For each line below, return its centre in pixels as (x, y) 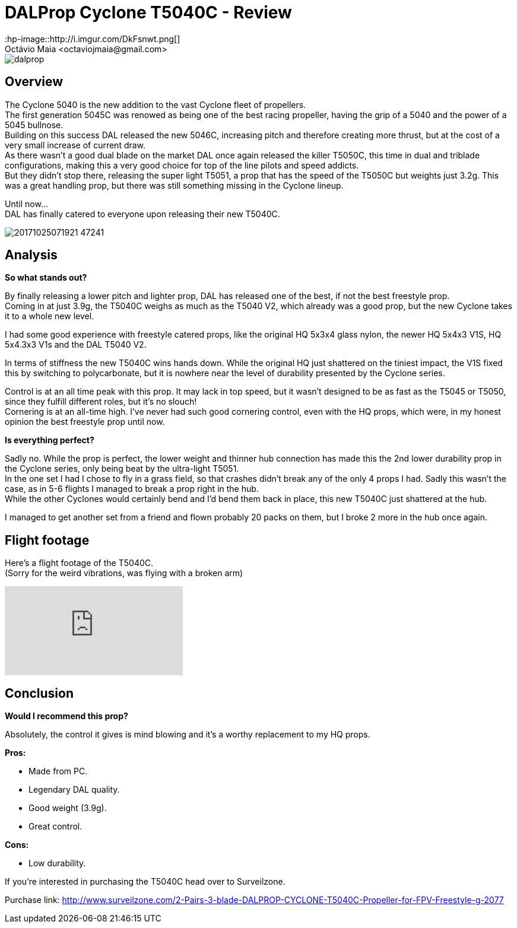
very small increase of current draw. (75, 145)
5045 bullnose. (34, 125)
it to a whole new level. (50, 316)
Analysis (31, 255)
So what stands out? (46, 278)
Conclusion (39, 693)
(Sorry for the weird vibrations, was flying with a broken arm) (124, 573)
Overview (34, 82)
